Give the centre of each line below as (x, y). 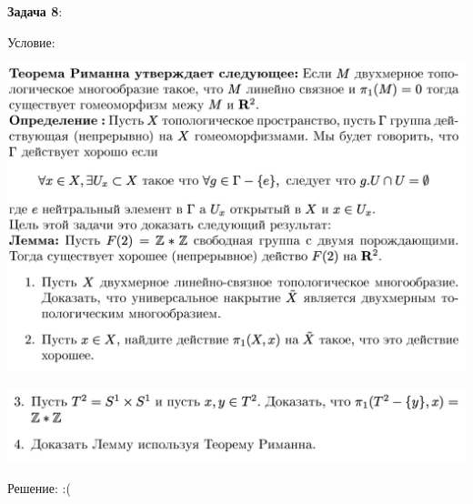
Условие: (31, 41)
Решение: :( (39, 487)
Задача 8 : (35, 11)
